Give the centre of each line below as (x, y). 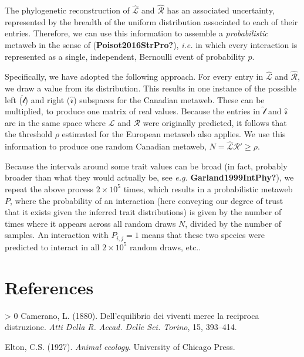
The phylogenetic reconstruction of (67, 10)
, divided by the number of (233, 223)
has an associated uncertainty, (221, 10)
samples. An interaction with (57, 235)
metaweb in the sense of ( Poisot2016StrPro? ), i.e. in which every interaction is (151, 45)
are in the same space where (55, 122)
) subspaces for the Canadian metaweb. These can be (169, 99)
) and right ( (48, 99)
